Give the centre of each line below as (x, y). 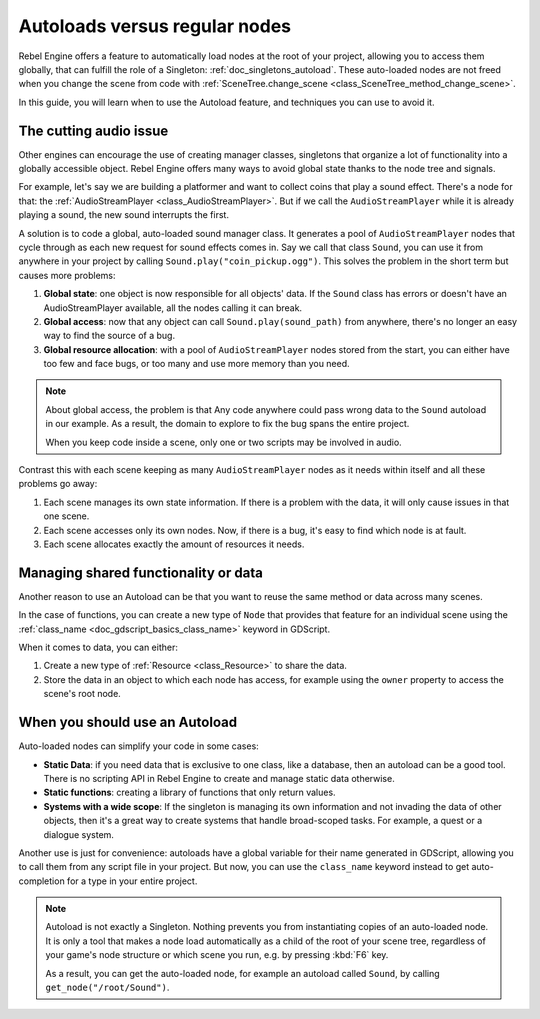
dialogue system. (79, 834)
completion (41, 881)
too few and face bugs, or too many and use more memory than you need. (196, 364)
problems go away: (58, 484)
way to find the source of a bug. (109, 336)
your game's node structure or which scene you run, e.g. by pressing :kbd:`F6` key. (217, 955)
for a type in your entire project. (132, 881)
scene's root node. (82, 694)
